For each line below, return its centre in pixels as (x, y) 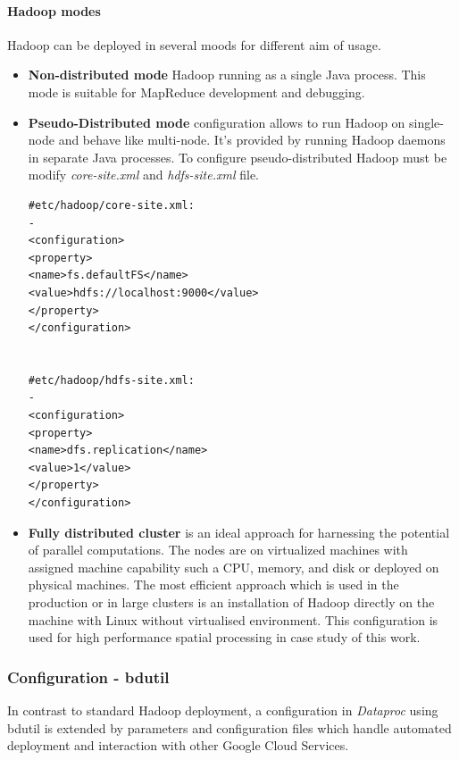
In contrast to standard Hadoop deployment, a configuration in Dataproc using (223, 710)
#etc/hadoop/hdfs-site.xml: (111, 380)
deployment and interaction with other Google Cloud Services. (178, 745)
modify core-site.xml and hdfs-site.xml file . (144, 175)
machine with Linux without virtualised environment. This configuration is (233, 619)
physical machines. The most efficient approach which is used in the (213, 585)
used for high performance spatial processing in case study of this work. (224, 637)
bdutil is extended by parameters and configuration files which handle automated (229, 727)
